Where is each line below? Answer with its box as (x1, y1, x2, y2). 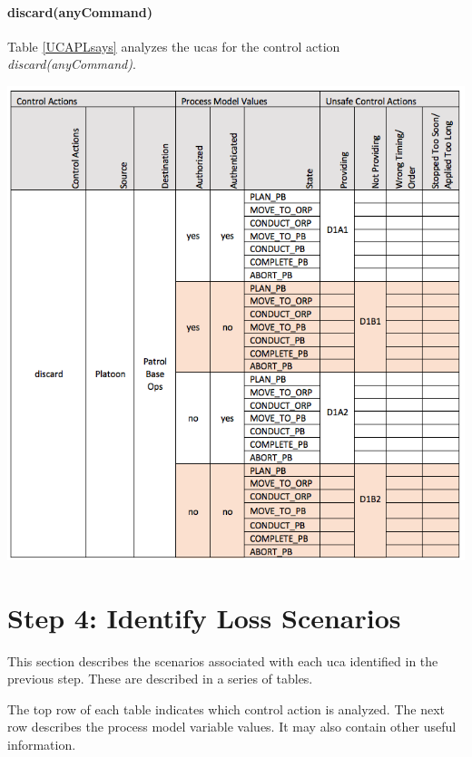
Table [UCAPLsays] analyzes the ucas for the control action (7, 36, 340, 55)
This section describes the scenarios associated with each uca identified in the (7, 651, 438, 670)
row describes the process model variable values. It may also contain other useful (7, 717, 457, 736)
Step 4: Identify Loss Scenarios (7, 598, 401, 636)
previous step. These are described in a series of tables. (7, 669, 313, 688)
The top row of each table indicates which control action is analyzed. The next (7, 699, 446, 718)
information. (7, 734, 76, 753)
